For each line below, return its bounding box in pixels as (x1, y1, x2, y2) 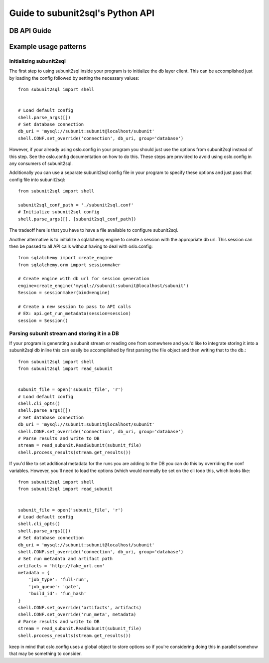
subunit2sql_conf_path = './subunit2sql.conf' (18, 202, 134, 208)
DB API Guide (9, 26, 52, 35)
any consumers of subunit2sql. (9, 161, 73, 166)
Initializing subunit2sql (9, 57, 66, 64)
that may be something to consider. (9, 651, 82, 657)
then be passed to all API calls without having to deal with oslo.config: (9, 243, 153, 249)
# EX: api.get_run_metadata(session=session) (18, 311, 132, 317)
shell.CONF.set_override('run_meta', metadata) (18, 612, 136, 618)
